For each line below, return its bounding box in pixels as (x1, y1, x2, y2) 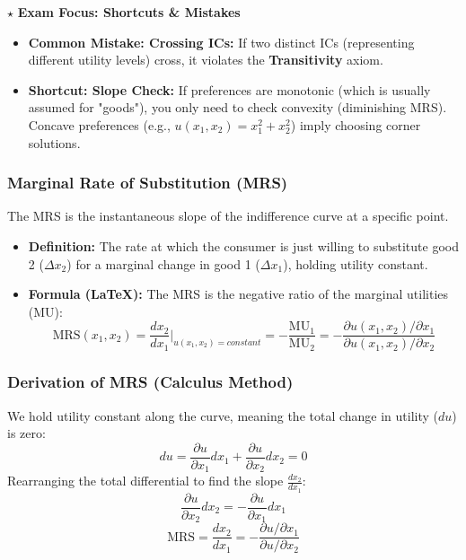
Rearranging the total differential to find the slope (7, 471, 284, 490)
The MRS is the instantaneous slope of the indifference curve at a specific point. (7, 206, 449, 225)
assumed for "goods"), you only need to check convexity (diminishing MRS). (28, 98, 447, 117)
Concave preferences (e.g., (28, 115, 171, 134)
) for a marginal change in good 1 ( (66, 254, 260, 273)
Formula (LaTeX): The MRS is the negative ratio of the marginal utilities (28, 284, 449, 303)
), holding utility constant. (283, 254, 428, 273)
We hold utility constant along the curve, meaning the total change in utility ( (7, 406, 439, 424)
